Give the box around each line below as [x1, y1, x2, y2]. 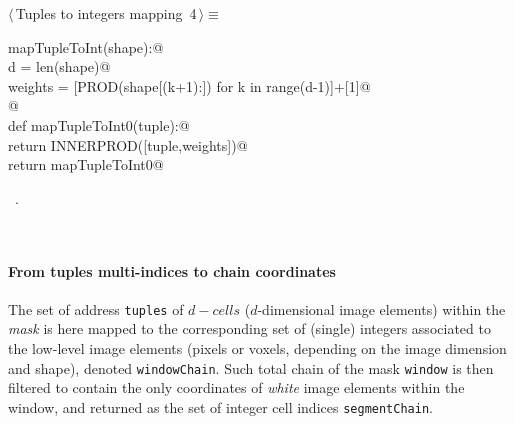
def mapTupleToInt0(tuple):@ [8, 114, 190, 135]
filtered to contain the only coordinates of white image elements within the [8, 377, 465, 398]
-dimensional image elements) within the [257, 298, 506, 319]
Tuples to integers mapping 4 [15, 3, 197, 23]
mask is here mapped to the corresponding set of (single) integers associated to [8, 318, 491, 339]
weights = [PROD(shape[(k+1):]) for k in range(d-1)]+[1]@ [8, 75, 371, 96]
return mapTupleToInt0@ [8, 154, 164, 175]
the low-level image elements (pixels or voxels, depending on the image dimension [8, 337, 507, 358]
